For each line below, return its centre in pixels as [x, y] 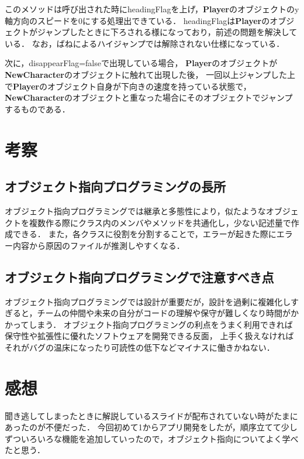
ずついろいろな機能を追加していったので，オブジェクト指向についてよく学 [148, 438]
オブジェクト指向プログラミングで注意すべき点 [139, 277]
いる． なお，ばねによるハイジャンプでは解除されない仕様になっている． [145, 43]
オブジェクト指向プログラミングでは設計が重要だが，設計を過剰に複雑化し [148, 301]
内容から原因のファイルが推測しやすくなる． [99, 245]
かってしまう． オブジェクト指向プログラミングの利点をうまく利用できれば [149, 324]
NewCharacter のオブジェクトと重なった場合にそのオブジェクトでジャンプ [149, 97]
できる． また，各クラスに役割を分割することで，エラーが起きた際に [144, 234]
